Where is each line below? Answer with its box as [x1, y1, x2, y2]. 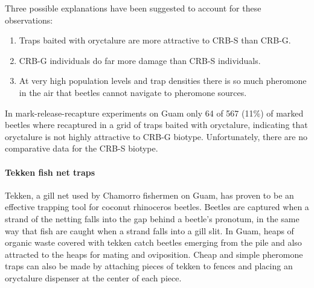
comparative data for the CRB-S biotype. [5, 142, 158, 155]
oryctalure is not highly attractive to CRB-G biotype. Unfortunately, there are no [5, 130, 307, 142]
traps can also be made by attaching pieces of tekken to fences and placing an [5, 260, 293, 272]
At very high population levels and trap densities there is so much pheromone [19, 74, 307, 87]
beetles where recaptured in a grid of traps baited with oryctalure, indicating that [5, 118, 308, 131]
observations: [5, 13, 53, 26]
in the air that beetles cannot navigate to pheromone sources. [19, 86, 247, 98]
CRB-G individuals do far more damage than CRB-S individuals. [19, 54, 261, 66]
